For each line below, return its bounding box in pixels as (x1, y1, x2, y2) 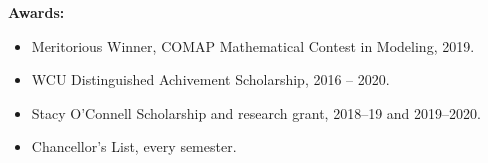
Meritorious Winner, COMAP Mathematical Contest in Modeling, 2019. (31, 35, 475, 56)
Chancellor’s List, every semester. (31, 136, 237, 157)
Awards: (8, 2, 65, 22)
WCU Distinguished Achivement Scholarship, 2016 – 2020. (31, 69, 390, 90)
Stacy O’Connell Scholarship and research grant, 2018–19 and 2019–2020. (31, 102, 481, 123)
